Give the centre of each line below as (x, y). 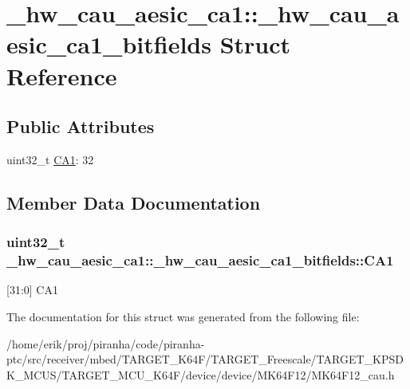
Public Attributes (81, 126)
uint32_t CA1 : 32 (50, 159)
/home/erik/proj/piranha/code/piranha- (106, 343)
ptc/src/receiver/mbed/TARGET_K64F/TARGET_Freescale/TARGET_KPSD (205, 359)
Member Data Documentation (134, 202)
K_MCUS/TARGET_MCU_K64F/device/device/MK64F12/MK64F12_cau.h (201, 374)
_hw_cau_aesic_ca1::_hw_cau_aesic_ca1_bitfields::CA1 (200, 260)
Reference (62, 75)
